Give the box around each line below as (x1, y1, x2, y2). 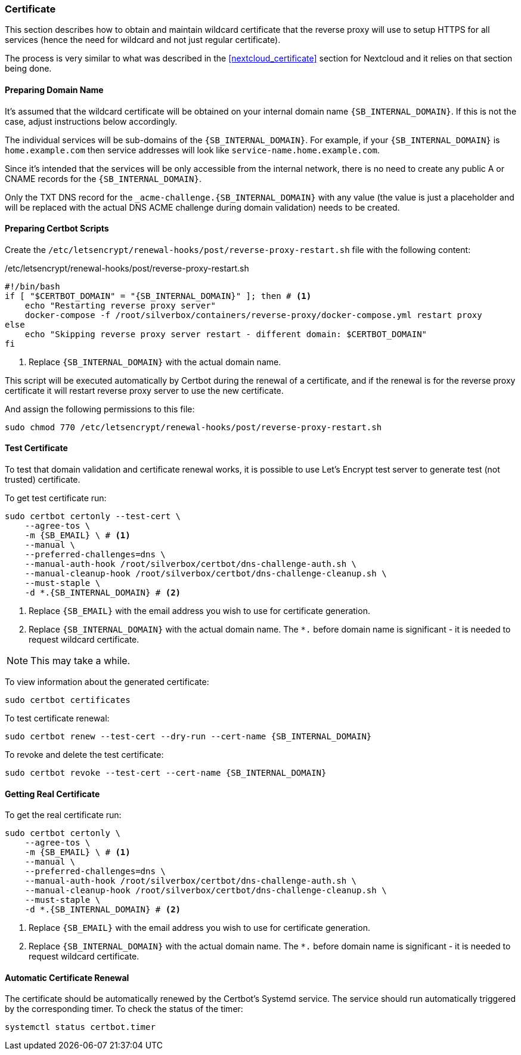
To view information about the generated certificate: (5, 677, 209, 687)
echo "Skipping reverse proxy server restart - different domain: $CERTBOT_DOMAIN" (24, 329, 427, 339)
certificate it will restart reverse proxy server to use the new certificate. (5, 385, 284, 396)
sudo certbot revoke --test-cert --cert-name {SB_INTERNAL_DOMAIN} (5, 768, 327, 778)
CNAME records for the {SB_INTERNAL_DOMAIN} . (5, 173, 201, 184)
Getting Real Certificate (5, 788, 100, 799)
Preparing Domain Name (5, 84, 104, 95)
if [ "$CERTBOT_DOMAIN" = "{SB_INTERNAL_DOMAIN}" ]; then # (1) (5, 291, 312, 301)
